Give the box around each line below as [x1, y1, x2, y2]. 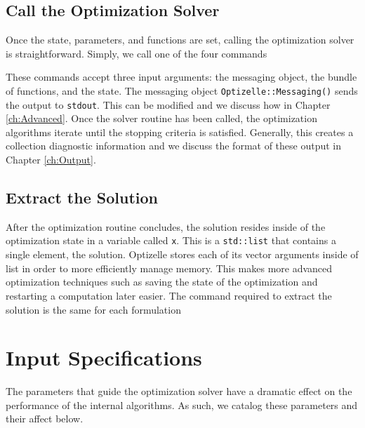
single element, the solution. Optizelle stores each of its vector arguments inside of [6, 247, 359, 262]
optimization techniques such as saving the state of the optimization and [6, 274, 318, 289]
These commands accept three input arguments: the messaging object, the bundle [6, 69, 357, 84]
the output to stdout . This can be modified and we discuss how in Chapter [6, 97, 331, 112]
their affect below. [6, 411, 84, 426]
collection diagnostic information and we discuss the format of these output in [6, 138, 342, 153]
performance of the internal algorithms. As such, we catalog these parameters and [6, 397, 358, 412]
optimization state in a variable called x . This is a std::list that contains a [6, 233, 336, 248]
